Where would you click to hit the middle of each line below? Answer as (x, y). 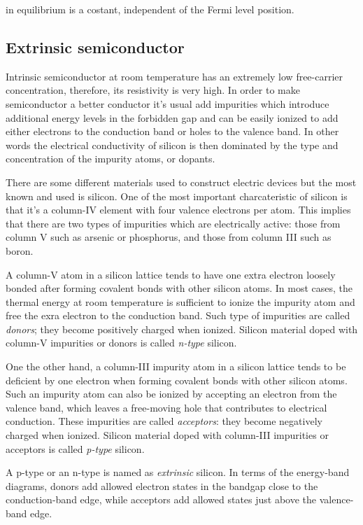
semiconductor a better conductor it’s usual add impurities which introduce (168, 103)
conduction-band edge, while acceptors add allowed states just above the (161, 499)
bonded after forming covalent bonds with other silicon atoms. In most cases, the (179, 288)
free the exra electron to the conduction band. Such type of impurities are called (178, 315)
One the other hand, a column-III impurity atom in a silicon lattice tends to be (176, 366)
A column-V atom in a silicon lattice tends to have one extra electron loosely (171, 274)
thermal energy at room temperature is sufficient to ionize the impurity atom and (180, 301)
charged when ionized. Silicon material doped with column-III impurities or (167, 435)
